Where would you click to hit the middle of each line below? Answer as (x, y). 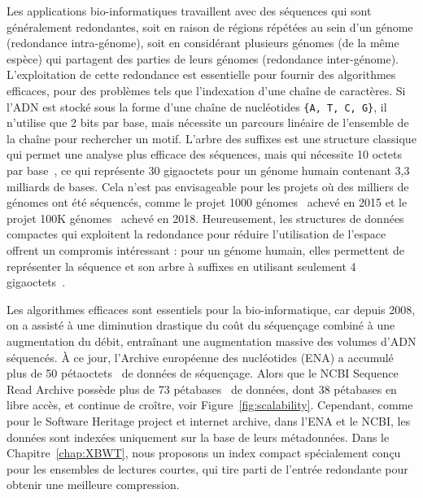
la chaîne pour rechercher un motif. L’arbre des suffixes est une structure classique (211, 138)
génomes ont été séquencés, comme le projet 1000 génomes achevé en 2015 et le (207, 202)
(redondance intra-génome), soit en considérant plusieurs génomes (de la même (203, 43)
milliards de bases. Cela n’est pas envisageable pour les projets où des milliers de (208, 186)
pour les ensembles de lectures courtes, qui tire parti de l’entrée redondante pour (207, 468)
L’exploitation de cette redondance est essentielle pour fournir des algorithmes (201, 74)
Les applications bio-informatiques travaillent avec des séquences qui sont (189, 11)
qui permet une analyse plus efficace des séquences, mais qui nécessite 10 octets (204, 154)
